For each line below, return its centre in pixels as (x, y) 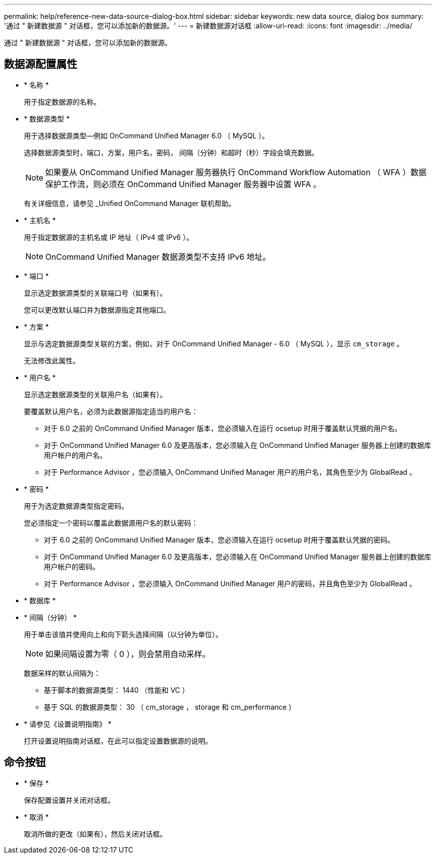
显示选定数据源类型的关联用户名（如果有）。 (95, 394)
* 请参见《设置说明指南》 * (68, 724)
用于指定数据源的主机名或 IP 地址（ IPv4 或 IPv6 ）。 (109, 237)
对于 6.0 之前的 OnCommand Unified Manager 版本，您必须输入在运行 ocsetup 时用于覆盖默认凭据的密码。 (219, 539)
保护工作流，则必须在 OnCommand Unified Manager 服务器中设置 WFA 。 (183, 184)
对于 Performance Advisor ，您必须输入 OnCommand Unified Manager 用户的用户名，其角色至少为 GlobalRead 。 (230, 472)
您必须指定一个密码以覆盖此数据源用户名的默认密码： (111, 523)
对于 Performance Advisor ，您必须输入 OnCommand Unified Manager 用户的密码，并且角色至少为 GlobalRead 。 (230, 583)
